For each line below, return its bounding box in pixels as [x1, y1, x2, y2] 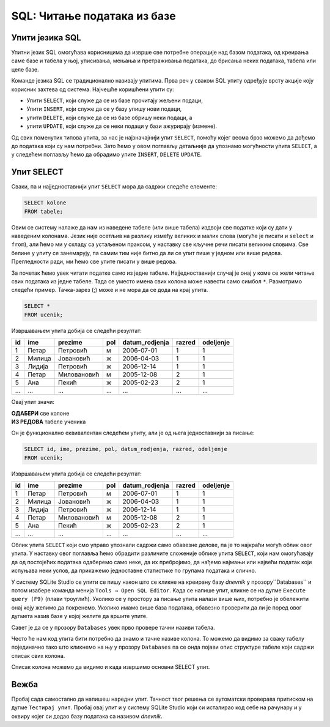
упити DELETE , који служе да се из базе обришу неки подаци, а [26, 114, 193, 121]
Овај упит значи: [11, 398, 55, 406]
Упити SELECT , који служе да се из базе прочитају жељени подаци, [26, 97, 203, 104]
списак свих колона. [11, 652, 65, 659]
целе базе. [11, 65, 39, 73]
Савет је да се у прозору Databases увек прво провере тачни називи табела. [11, 624, 215, 631]
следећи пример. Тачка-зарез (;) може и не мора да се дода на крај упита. [11, 286, 208, 294]
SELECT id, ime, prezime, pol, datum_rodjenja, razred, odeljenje [24, 446, 227, 453]
